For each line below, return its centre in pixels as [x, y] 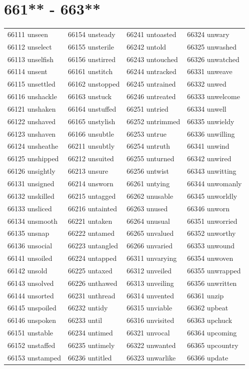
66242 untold [146, 46]
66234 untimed [90, 333]
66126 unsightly [31, 171]
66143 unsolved [31, 283]
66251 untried [147, 108]
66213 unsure [88, 171]
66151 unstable [30, 333]
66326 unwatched [213, 59]
